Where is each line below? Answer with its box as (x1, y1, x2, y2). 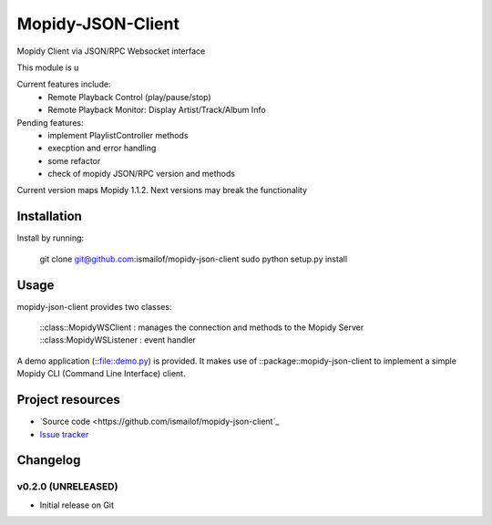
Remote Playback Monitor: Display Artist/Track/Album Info (47, 105, 266, 116)
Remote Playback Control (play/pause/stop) (47, 91, 211, 102)
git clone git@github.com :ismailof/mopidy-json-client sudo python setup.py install (39, 253, 348, 264)
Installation (16, 209, 82, 224)
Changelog (16, 452, 81, 468)
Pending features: (16, 117, 84, 128)
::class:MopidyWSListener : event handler (39, 335, 196, 345)
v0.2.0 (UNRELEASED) (16, 480, 118, 493)
